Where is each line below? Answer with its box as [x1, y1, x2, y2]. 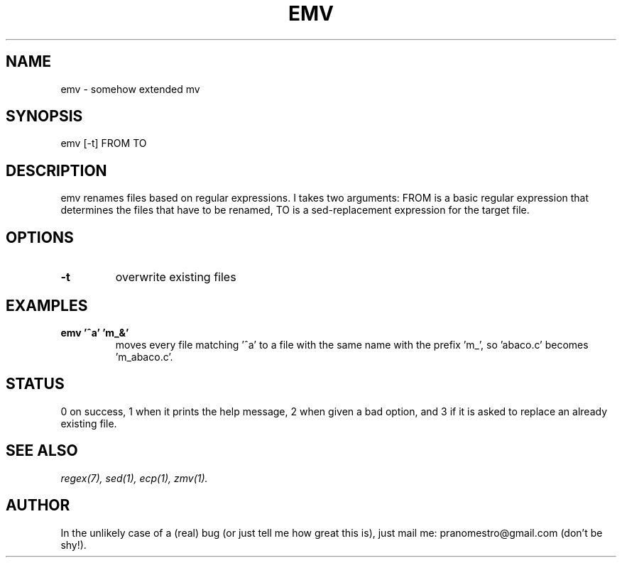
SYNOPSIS [6, 107, 83, 126]
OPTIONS [6, 228, 74, 246]
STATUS [6, 375, 65, 393]
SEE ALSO [6, 442, 78, 460]
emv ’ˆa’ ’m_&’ [60, 326, 129, 339]
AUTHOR [6, 496, 70, 515]
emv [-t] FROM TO [60, 137, 147, 150]
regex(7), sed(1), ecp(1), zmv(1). [60, 471, 208, 484]
